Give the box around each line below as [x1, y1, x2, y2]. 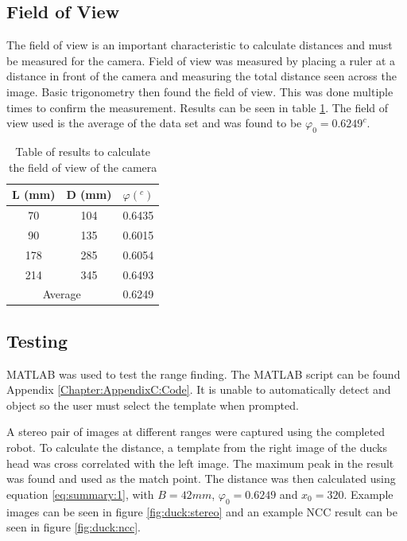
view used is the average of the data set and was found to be [6, 115, 302, 131]
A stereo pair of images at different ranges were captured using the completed [6, 423, 386, 440]
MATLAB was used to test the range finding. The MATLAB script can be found [6, 365, 401, 382]
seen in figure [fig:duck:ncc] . [6, 519, 141, 535]
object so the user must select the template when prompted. [6, 396, 299, 413]
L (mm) [12, 186, 56, 203]
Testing [6, 328, 68, 352]
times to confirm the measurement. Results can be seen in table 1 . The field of [6, 99, 389, 115]
